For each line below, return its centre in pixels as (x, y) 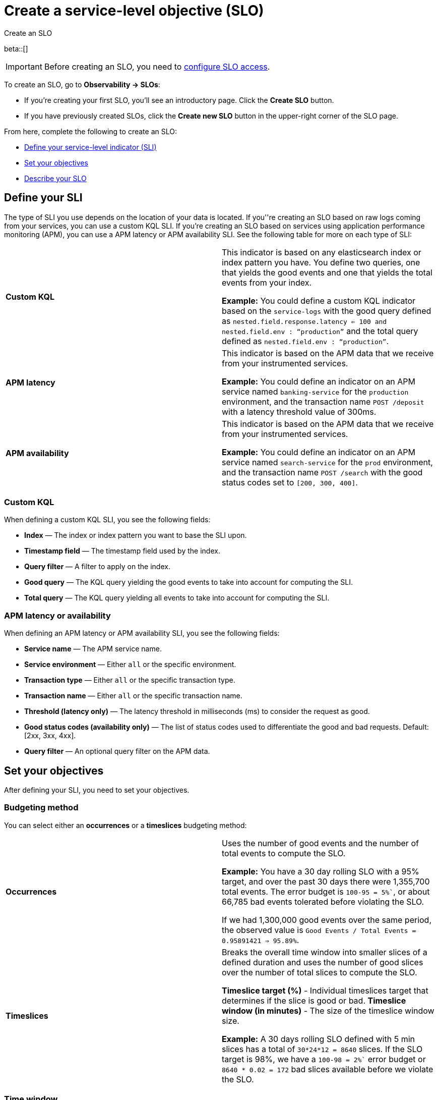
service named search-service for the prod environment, (327, 462)
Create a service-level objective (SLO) (134, 11)
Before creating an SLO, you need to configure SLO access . (157, 66)
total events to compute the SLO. (284, 853)
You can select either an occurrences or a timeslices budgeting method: (126, 825)
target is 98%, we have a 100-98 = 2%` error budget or (324, 1059)
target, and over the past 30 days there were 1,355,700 (326, 881)
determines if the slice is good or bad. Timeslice (314, 1000)
